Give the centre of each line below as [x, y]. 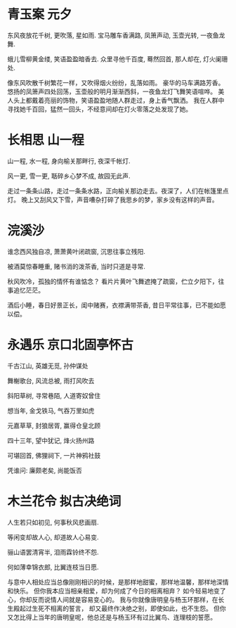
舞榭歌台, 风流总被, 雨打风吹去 [51, 380]
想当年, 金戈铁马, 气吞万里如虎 [51, 410]
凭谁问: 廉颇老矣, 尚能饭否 [45, 470]
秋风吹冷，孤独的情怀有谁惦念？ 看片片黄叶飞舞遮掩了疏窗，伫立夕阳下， [113, 281]
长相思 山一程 [46, 140]
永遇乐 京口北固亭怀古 [70, 345]
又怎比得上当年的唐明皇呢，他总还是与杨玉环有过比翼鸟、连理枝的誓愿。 [112, 617]
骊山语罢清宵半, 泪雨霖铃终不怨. [53, 552]
